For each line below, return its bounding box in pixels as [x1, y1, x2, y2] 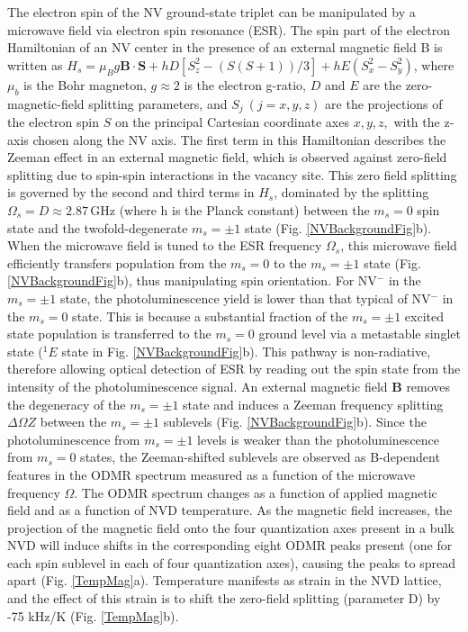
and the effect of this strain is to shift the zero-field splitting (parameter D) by [7, 589, 441, 608]
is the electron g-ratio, [184, 75, 306, 94]
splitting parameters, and [88, 94, 228, 113]
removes [406, 376, 451, 395]
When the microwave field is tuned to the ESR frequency [7, 236, 322, 255]
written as [7, 55, 63, 74]
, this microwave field [340, 236, 457, 255]
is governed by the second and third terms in [7, 183, 255, 202]
